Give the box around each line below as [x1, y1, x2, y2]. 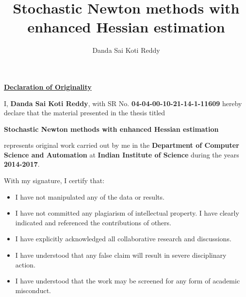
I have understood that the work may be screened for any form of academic [15, 276, 240, 286]
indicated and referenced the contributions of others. [15, 217, 171, 227]
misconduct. [15, 285, 51, 295]
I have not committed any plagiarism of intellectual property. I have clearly [15, 208, 239, 218]
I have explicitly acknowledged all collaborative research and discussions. [15, 234, 231, 244]
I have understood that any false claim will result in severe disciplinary [15, 250, 227, 260]
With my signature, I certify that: [4, 175, 105, 186]
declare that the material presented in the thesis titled [4, 108, 165, 118]
